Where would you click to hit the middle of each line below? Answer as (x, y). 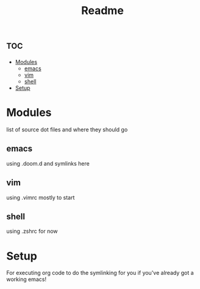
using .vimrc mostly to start (41, 197)
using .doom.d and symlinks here (48, 163)
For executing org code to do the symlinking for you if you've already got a (100, 273)
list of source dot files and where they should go (67, 130)
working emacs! (27, 279)
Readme (102, 11)
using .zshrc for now (32, 231)
